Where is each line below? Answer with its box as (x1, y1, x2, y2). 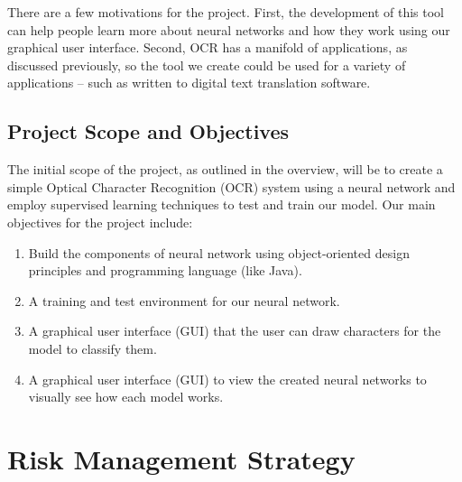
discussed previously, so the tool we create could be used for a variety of (7, 55, 406, 74)
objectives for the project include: (7, 212, 193, 231)
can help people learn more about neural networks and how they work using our (7, 20, 450, 39)
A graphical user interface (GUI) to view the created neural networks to (28, 369, 427, 388)
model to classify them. (28, 338, 157, 357)
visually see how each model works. (28, 387, 224, 406)
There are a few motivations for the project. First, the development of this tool (7, 3, 444, 21)
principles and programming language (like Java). (28, 261, 302, 280)
